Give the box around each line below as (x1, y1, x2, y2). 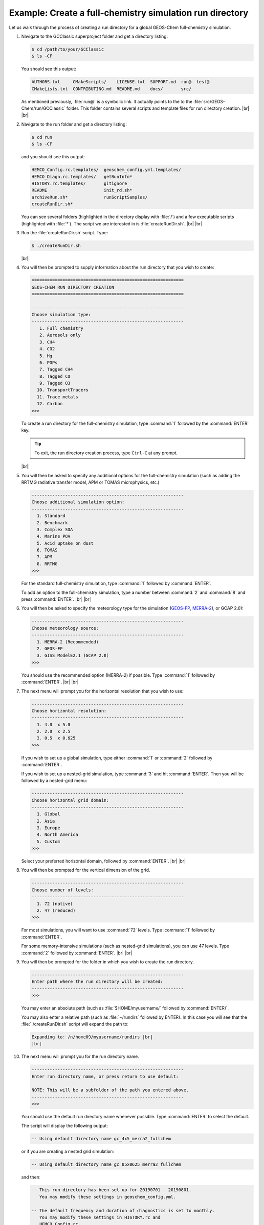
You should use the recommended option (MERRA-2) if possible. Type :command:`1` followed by (21, 672, 215, 678)
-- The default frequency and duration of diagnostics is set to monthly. (31, 1208, 215, 1213)
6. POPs (39, 360, 58, 365)
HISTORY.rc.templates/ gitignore (31, 180, 127, 186)
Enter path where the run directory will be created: (31, 979, 163, 984)
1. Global (37, 811, 61, 817)
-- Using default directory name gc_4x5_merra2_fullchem (31, 1136, 171, 1141)
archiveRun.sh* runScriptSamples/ (31, 194, 148, 200)
